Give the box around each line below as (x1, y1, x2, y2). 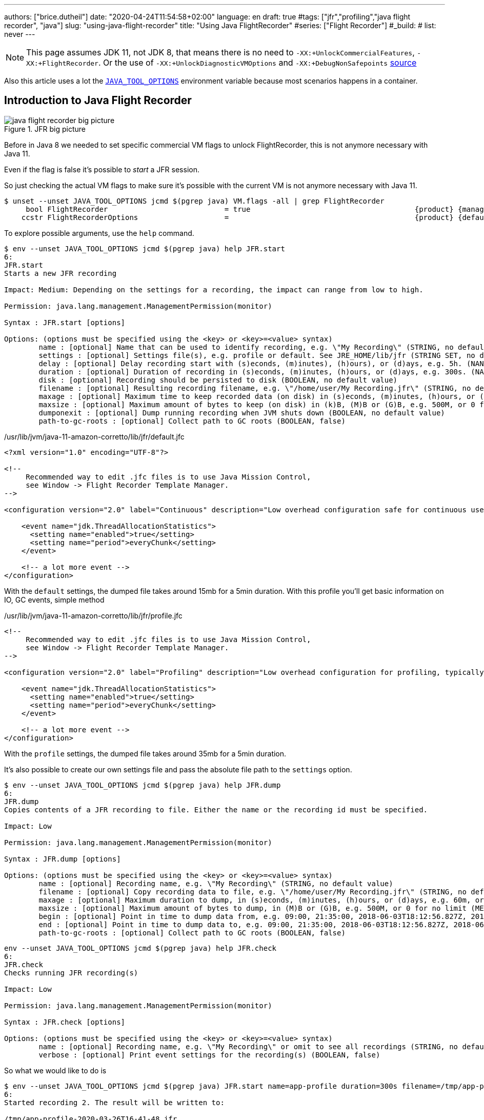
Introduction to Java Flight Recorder (4, 94, 192, 107)
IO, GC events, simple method (4, 595, 105, 604)
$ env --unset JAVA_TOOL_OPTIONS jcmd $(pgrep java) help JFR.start (4, 244, 285, 253)
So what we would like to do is (4, 1066, 107, 1075)
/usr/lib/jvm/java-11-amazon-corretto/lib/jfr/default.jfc (4, 432, 185, 441)
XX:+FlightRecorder (26, 59, 98, 67)
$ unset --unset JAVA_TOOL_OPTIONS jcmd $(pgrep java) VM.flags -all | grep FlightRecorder (4, 196, 385, 205)
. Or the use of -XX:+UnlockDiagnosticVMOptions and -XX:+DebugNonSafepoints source (98, 57, 417, 68)
